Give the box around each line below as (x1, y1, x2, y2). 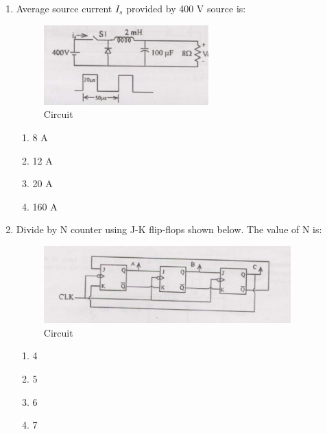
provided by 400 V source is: (126, 1, 246, 15)
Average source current (16, 1, 112, 15)
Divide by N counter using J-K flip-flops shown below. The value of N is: (16, 222, 322, 237)
